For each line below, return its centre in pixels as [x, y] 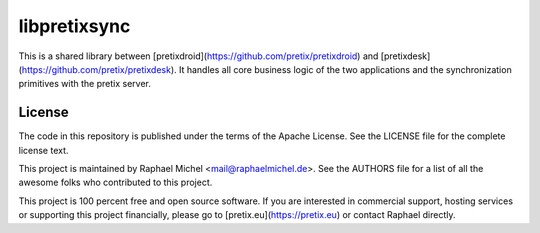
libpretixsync [74, 26]
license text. [43, 150]
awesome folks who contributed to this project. [115, 182]
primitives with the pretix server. [85, 84]
